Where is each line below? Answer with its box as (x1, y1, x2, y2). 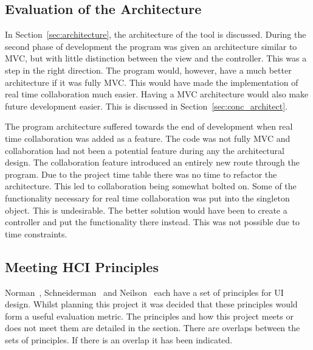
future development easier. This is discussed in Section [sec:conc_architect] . (5, 99, 287, 112)
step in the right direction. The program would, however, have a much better (5, 63, 292, 76)
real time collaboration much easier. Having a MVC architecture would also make (5, 88, 309, 100)
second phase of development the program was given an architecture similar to (5, 40, 297, 52)
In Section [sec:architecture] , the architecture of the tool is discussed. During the (5, 28, 306, 41)
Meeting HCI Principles (5, 257, 159, 276)
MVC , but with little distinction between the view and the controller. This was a (5, 52, 307, 65)
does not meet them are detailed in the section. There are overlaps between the (5, 321, 300, 334)
